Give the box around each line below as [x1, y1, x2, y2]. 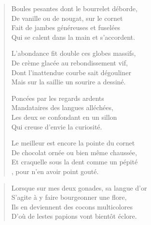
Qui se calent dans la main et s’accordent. [11, 32, 135, 42]
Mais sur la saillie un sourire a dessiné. [11, 77, 126, 87]
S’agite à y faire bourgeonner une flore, [11, 192, 127, 202]
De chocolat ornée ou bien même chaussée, [11, 147, 137, 157]
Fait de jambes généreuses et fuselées [11, 22, 121, 32]
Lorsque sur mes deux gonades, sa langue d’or [11, 182, 147, 193]
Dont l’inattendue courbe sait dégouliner [11, 67, 131, 77]
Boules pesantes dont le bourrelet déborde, [11, 3, 137, 13]
